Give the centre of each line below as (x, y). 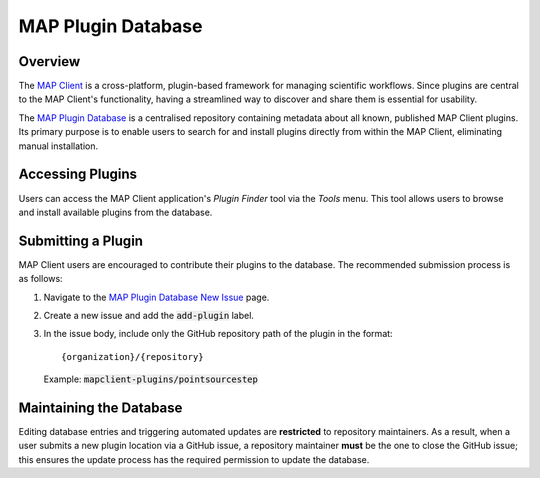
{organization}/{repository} (132, 356)
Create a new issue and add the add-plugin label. (149, 315)
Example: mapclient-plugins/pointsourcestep (151, 379)
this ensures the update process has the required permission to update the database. (194, 459)
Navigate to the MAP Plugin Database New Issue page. (156, 297)
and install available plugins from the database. (115, 212)
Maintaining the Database (100, 407)
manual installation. (58, 146)
